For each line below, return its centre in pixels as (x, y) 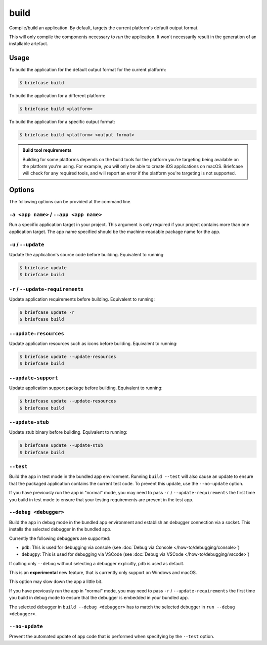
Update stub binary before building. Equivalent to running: (68, 432)
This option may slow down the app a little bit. (56, 582)
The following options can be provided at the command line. (70, 202)
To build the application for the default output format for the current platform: (88, 70)
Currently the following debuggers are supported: (60, 538)
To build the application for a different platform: (57, 96)
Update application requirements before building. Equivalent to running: (82, 299)
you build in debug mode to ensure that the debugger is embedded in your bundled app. (99, 598)
